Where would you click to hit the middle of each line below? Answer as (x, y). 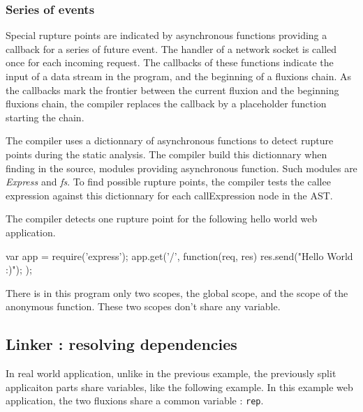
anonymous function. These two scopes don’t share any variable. (143, 306)
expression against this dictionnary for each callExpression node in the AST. (169, 195)
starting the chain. (45, 117)
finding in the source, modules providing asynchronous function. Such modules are (181, 168)
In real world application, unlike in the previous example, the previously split (171, 373)
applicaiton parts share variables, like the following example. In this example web (179, 387)
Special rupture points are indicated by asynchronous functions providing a (166, 35)
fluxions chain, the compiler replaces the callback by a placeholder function (166, 104)
